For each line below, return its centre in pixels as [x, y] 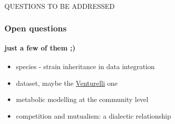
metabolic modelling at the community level [82, 99]
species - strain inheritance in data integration [85, 66]
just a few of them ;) [40, 48]
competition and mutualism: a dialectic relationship [93, 116]
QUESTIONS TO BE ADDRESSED [60, 6]
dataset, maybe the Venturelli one [67, 83]
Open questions [36, 28]
